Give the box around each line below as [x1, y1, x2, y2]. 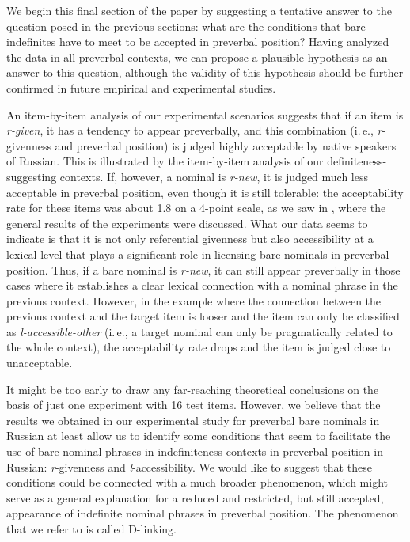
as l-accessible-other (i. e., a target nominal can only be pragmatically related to [6, 323, 393, 339]
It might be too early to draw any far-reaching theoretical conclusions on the [6, 381, 379, 397]
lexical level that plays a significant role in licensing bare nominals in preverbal [6, 245, 389, 262]
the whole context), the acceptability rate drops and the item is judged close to [6, 339, 391, 355]
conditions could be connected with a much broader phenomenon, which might [6, 474, 389, 491]
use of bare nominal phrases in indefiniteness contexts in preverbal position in [6, 443, 383, 460]
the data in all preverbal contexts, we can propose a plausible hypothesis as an [6, 48, 388, 65]
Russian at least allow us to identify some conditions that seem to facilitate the [6, 427, 391, 444]
